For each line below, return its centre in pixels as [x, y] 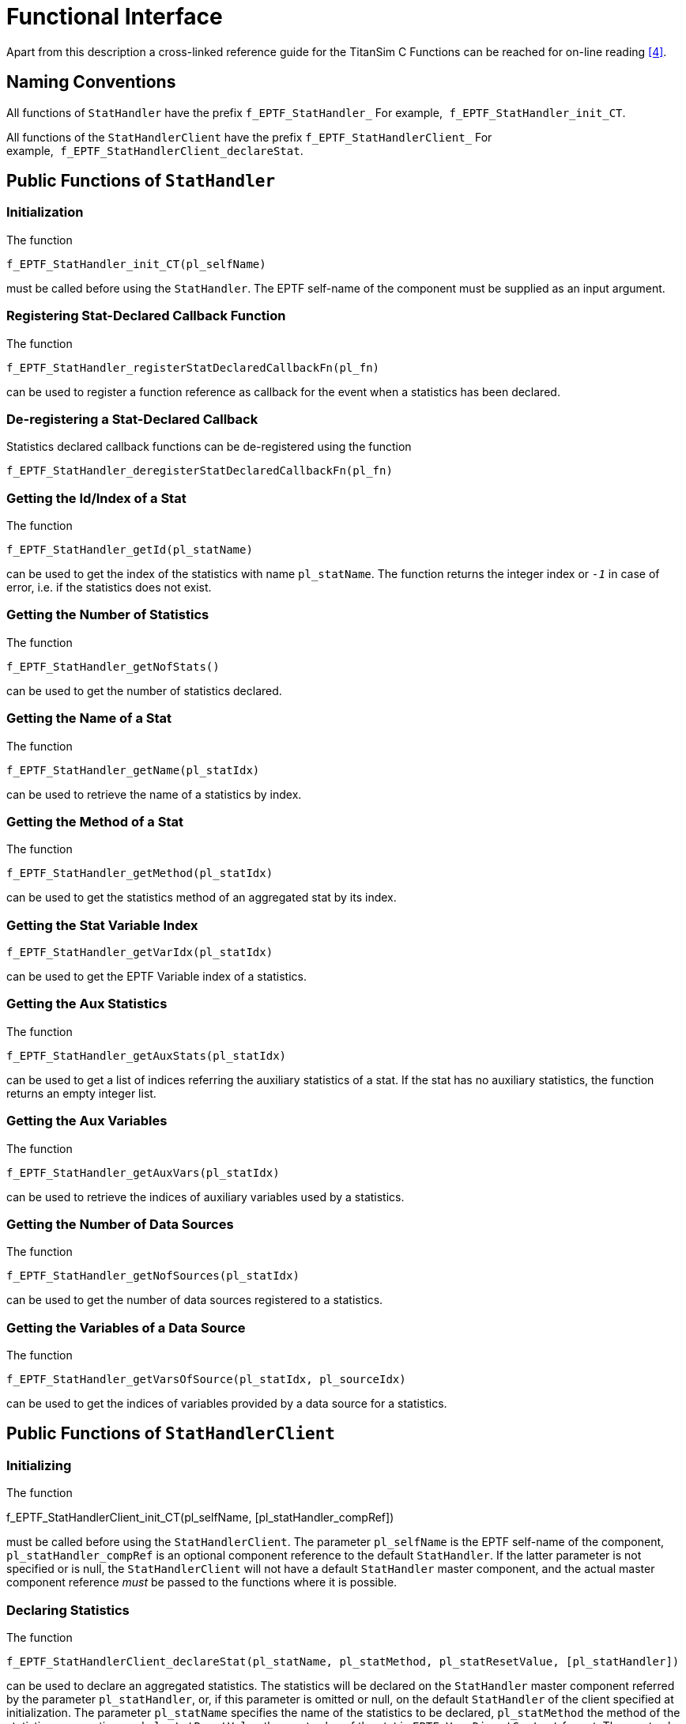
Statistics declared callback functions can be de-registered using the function [209, 447]
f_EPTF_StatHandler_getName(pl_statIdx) [133, 770]
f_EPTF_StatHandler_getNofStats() [113, 666]
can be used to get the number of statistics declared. [144, 690]
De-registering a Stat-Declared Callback [132, 419]
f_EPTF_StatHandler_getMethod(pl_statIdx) [140, 873]
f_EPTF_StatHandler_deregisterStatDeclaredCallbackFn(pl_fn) [200, 471]
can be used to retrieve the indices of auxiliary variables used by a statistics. [205, 1197]
